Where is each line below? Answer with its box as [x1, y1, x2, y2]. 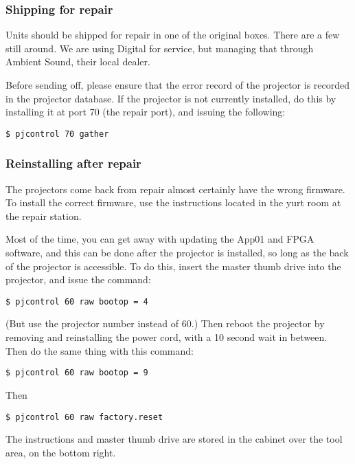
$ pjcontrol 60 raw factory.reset [5, 412, 163, 422]
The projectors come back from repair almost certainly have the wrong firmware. [5, 181, 345, 196]
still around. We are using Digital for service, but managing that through [5, 41, 314, 55]
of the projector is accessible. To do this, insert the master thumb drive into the [5, 258, 341, 273]
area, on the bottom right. [5, 445, 116, 459]
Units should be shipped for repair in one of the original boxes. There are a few [5, 27, 340, 42]
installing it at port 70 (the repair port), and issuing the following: [5, 104, 286, 119]
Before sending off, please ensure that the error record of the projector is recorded [5, 78, 350, 91]
